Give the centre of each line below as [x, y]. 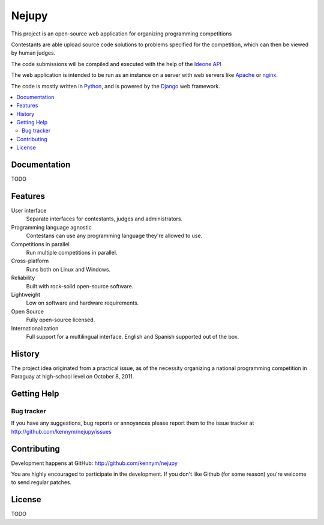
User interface [29, 211]
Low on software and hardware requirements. [82, 303]
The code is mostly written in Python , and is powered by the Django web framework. [115, 86]
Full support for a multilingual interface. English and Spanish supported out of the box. [133, 336]
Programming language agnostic [52, 227]
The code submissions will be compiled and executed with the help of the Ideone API [116, 64]
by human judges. [33, 53]
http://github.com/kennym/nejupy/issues [61, 431]
